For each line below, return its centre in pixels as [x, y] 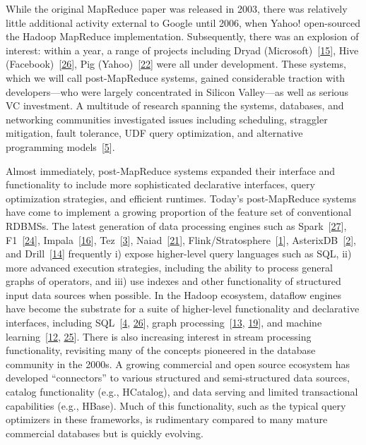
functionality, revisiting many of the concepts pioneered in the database [161, 350]
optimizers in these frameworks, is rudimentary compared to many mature [167, 419]
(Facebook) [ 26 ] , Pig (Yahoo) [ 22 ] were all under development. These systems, [176, 64]
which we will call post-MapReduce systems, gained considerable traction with [176, 77]
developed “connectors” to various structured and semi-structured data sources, [178, 378]
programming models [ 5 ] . [60, 146]
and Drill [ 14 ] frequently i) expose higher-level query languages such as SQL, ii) [179, 254]
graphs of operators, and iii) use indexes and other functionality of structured [173, 281]
